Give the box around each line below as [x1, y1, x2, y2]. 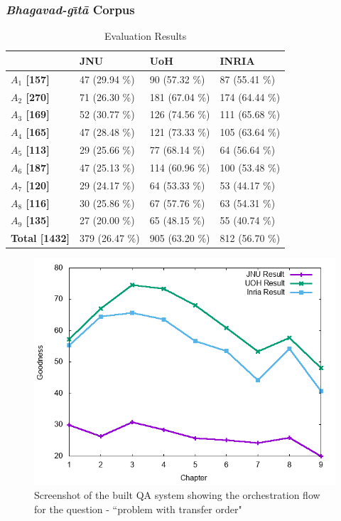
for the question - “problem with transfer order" [34, 501, 242, 516]
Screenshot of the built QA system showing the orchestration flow [34, 487, 320, 502]
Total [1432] [11, 231, 70, 246]
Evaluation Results [104, 28, 187, 43]
